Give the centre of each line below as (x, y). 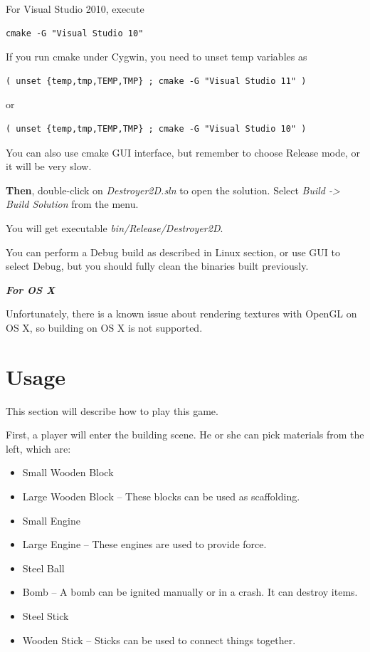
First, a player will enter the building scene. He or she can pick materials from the (185, 435)
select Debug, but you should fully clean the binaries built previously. (157, 266)
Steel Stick (46, 615)
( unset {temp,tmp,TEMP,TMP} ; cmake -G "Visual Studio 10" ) (156, 128)
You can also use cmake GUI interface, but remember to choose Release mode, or (183, 152)
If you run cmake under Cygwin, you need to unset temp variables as (157, 57)
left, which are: (38, 448)
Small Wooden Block (68, 472)
